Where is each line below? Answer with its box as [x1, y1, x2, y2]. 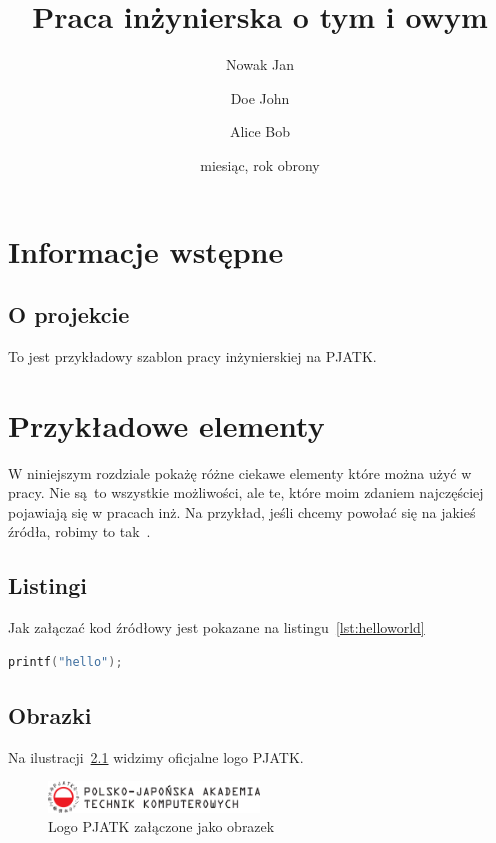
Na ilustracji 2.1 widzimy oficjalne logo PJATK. [8, 746, 304, 767]
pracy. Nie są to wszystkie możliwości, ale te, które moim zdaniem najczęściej [8, 482, 484, 503]
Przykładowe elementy [8, 404, 325, 445]
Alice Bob [229, 121, 291, 142]
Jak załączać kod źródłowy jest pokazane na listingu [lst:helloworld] [8, 617, 425, 638]
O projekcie [8, 299, 130, 330]
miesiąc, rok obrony [200, 154, 320, 175]
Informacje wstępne [8, 230, 284, 271]
